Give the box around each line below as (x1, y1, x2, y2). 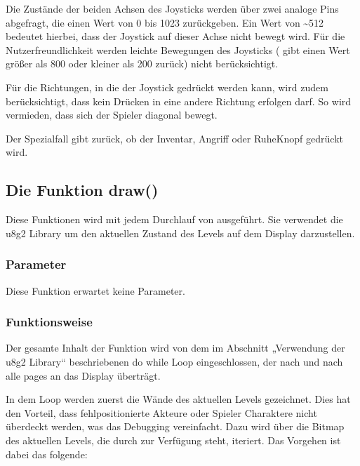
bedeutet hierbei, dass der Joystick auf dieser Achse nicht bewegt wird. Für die (6, 29, 345, 44)
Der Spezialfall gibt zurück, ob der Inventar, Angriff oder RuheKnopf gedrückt (6, 131, 343, 145)
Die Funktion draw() (6, 179, 159, 201)
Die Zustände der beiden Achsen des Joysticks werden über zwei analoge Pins (6, 1, 339, 15)
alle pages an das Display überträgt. (6, 368, 161, 382)
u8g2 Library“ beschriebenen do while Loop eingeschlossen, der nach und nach (6, 354, 343, 368)
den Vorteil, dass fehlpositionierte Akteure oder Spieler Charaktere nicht (6, 405, 317, 420)
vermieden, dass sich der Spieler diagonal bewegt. (6, 107, 218, 122)
